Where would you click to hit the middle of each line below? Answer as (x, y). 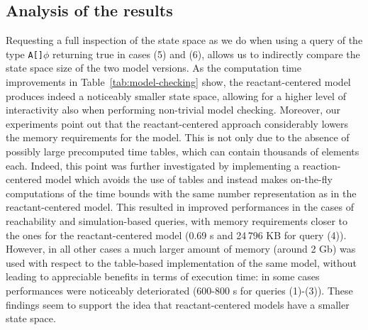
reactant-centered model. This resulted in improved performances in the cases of (180, 207)
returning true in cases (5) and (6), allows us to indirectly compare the (206, 54)
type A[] (24, 54)
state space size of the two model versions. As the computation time (154, 68)
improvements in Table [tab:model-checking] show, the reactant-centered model (178, 82)
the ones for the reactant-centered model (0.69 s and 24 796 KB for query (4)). (176, 235)
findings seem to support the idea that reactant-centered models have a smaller (178, 304)
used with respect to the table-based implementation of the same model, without (181, 262)
